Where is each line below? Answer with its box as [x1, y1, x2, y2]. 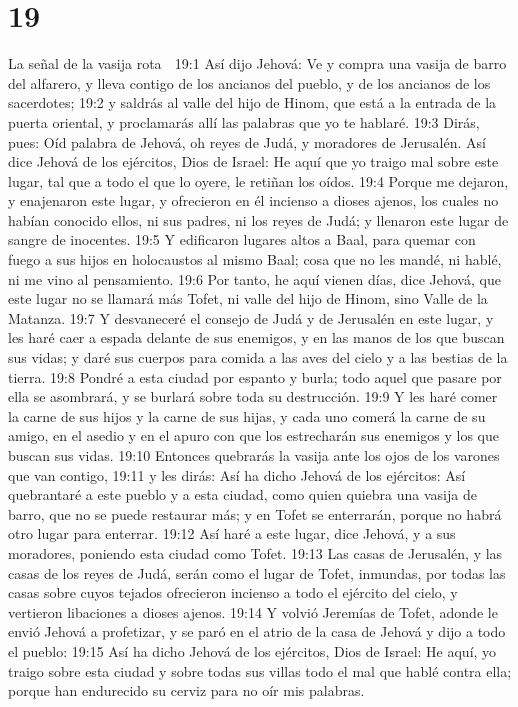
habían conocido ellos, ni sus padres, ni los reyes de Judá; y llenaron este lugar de [8, 209, 509, 230]
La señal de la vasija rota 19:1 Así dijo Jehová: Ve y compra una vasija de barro [8, 53, 507, 74]
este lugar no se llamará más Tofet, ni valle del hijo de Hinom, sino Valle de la [8, 288, 488, 309]
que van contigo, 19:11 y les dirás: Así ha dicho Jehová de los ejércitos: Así [8, 464, 466, 485]
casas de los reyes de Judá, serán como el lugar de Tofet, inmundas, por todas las [8, 562, 506, 583]
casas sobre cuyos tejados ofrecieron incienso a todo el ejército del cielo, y [8, 582, 458, 603]
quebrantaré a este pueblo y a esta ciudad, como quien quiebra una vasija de [8, 484, 477, 505]
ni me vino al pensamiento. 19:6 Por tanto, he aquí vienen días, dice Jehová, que [8, 268, 501, 289]
